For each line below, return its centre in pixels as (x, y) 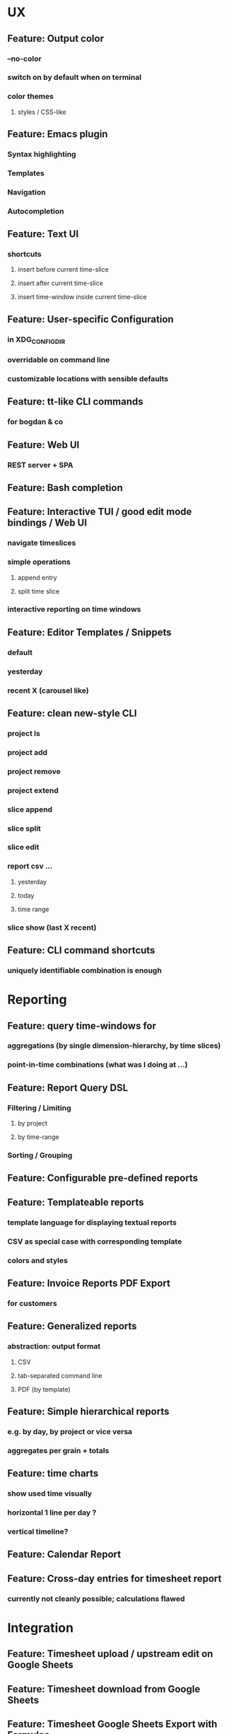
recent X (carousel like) (48, 690)
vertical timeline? (38, 1531)
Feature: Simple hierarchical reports (88, 1411)
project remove (34, 771)
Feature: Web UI (43, 445)
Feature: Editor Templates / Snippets (89, 632)
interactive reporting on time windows (74, 609)
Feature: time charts (53, 1473)
